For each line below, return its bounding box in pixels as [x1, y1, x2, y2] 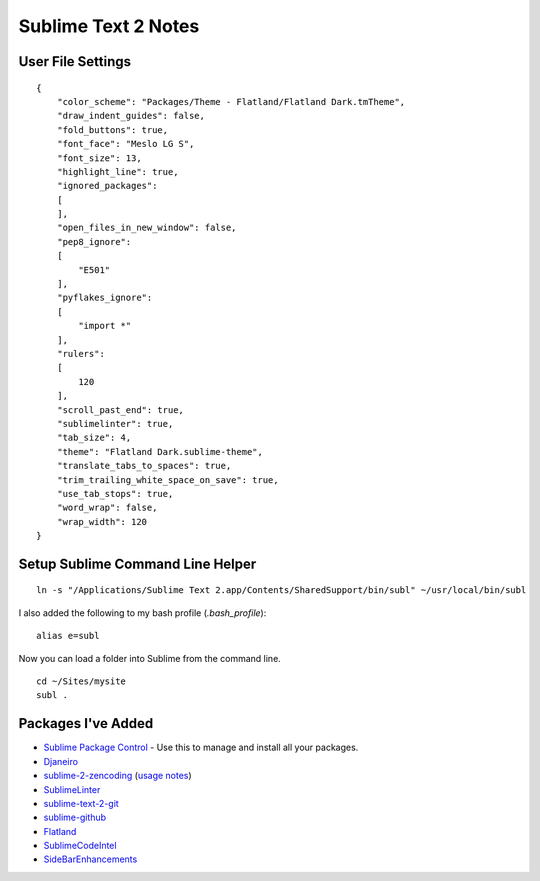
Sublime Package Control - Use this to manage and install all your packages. [43, 741, 359, 754]
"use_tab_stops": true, [56, 488, 174, 499]
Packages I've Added [18, 715, 154, 732]
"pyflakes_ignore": [56, 292, 153, 304]
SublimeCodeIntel [43, 840, 117, 852]
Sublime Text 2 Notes [18, 15, 200, 37]
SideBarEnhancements [43, 853, 138, 865]
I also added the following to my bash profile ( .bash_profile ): [18, 606, 267, 619]
